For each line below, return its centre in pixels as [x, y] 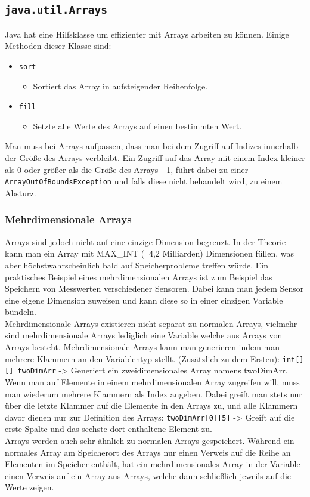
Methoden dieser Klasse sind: [58, 46]
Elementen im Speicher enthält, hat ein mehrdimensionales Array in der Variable [153, 464]
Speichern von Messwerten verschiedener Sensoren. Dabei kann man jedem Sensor [154, 288]
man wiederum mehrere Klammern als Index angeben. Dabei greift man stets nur [154, 393]
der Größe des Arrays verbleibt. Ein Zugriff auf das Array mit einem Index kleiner [155, 158]
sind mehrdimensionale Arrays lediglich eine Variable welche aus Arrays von [144, 335]
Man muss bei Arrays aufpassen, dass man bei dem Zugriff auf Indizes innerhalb [151, 146]
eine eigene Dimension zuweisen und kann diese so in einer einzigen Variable [144, 300]
